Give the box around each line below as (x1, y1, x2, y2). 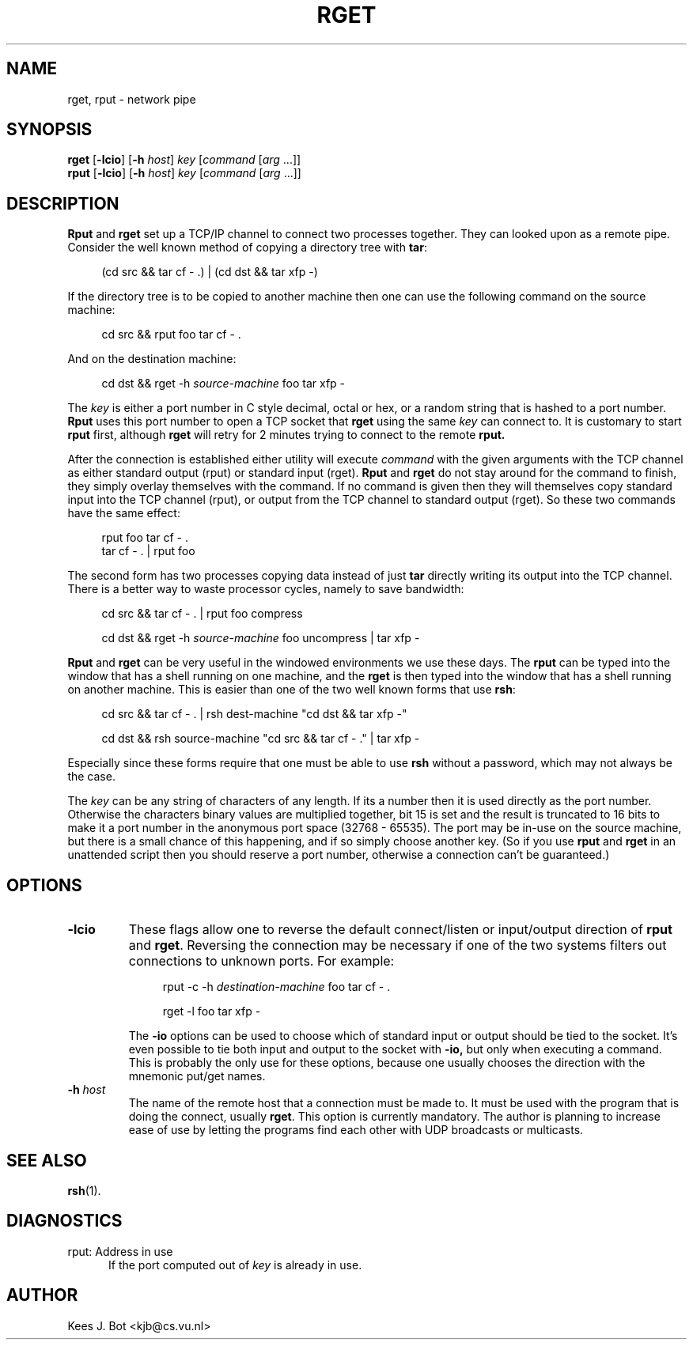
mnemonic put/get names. (128, 1069, 266, 1083)
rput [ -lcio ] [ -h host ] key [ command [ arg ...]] (67, 166, 301, 180)
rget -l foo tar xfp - (162, 1004, 261, 1019)
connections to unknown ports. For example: (128, 953, 395, 970)
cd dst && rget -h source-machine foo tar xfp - (101, 376, 346, 391)
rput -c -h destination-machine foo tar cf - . (162, 980, 391, 994)
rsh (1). (67, 1183, 101, 1197)
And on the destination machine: (67, 352, 237, 366)
